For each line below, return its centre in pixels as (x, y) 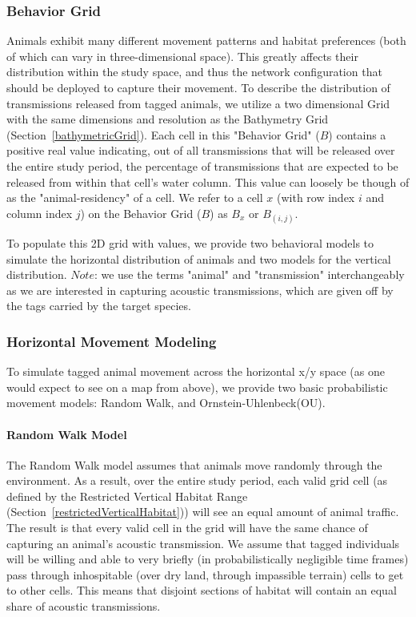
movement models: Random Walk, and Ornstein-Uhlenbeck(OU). (166, 403)
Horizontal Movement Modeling (112, 341)
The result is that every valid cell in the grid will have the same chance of (187, 528)
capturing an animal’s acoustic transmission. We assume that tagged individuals (203, 543)
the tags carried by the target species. (99, 306)
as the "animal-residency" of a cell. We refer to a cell (135, 198)
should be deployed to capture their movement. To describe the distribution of (198, 87)
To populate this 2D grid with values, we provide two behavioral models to (190, 242)
